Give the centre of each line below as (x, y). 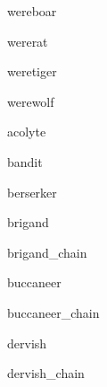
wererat (28, 41)
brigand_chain (47, 252)
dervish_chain (46, 373)
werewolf (31, 101)
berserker (32, 192)
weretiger (32, 71)
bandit (25, 161)
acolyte (27, 132)
